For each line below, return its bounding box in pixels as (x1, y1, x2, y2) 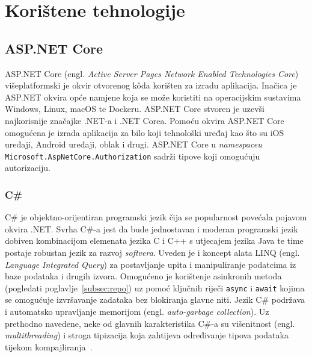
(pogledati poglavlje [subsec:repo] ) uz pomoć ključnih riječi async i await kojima (5, 281, 305, 294)
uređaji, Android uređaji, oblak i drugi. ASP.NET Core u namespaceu (5, 138, 262, 151)
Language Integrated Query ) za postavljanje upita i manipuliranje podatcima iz (5, 258, 296, 270)
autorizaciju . (5, 161, 50, 174)
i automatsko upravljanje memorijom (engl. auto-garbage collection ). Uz (5, 305, 269, 318)
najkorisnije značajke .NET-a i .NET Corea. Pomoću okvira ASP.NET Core (5, 114, 284, 126)
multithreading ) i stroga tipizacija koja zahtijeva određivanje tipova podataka (5, 329, 289, 341)
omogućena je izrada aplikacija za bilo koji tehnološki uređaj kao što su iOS (5, 126, 284, 138)
